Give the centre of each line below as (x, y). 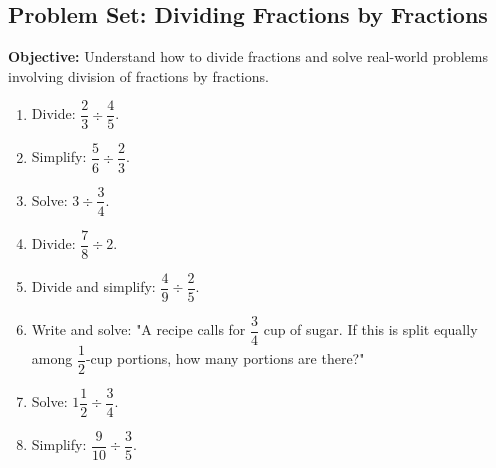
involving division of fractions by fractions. (138, 75)
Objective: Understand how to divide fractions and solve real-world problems (248, 56)
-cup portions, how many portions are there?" (225, 358)
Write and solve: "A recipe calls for (138, 329)
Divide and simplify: (93, 286)
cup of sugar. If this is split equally (370, 329)
